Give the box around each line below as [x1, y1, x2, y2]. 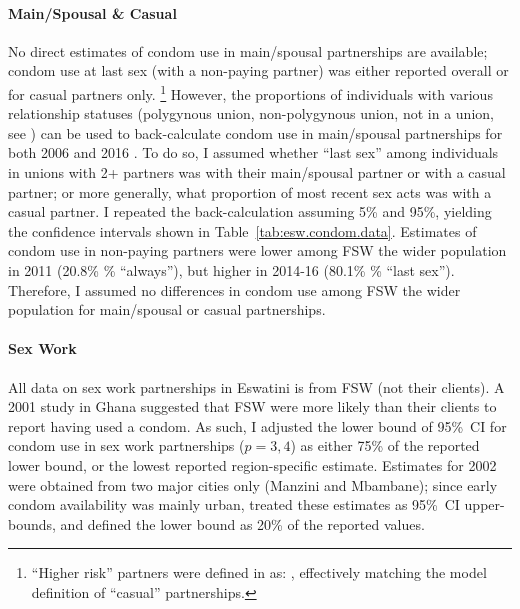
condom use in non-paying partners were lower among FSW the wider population [8, 240, 507, 261]
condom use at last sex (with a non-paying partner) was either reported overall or [8, 60, 509, 81]
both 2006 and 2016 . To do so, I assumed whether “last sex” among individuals [8, 142, 499, 163]
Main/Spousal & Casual [8, 2, 177, 23]
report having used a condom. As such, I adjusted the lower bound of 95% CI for [8, 415, 507, 436]
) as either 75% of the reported [290, 435, 480, 456]
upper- [464, 494, 505, 515]
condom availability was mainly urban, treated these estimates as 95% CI [8, 494, 460, 515]
